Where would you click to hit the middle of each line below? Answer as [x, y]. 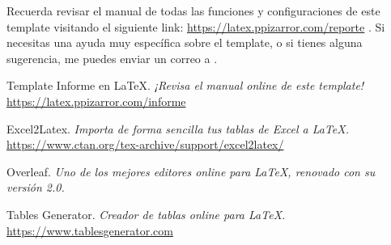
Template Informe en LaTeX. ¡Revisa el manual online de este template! [185, 85]
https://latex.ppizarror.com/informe [96, 101]
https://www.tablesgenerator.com [90, 230]
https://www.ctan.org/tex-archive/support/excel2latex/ [145, 144]
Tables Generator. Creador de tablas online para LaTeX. [146, 214]
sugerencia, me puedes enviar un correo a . [112, 58]
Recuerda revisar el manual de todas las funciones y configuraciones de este [193, 11]
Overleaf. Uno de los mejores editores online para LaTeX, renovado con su [191, 171]
